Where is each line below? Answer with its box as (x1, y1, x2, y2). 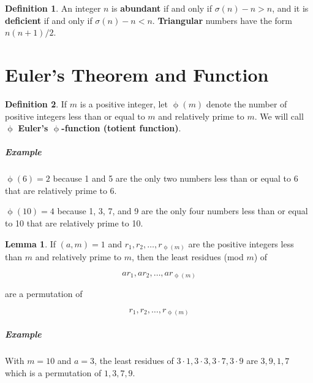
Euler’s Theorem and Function (5, 61, 269, 87)
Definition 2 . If (5, 97, 67, 110)
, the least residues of (94, 354, 174, 366)
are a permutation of (5, 287, 83, 300)
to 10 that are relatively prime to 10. (5, 217, 143, 230)
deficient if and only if (5, 14, 92, 26)
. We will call (254, 109, 304, 122)
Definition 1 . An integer (5, 2, 101, 14)
